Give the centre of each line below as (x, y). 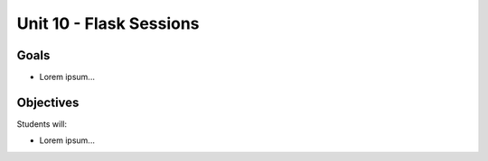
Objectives (48, 102)
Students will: (42, 124)
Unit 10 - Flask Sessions (108, 23)
